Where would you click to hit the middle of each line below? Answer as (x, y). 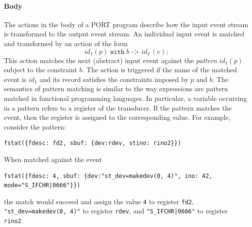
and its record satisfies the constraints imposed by (114, 79)
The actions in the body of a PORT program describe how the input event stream (126, 24)
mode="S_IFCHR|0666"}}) (42, 186)
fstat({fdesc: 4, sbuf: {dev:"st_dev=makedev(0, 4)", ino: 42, (108, 176)
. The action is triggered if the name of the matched (160, 70)
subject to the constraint (41, 70)
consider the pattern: (35, 126)
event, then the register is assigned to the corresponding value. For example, (117, 117)
